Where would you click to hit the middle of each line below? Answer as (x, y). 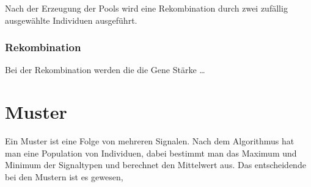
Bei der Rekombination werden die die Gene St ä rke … (105, 70)
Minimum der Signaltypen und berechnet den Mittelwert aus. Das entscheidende (155, 165)
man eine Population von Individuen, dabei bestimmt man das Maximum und (151, 153)
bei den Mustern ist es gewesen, (64, 176)
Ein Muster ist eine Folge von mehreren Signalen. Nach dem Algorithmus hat (150, 141)
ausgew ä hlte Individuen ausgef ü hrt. (71, 20)
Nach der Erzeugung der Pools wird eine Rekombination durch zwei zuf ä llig (146, 8)
